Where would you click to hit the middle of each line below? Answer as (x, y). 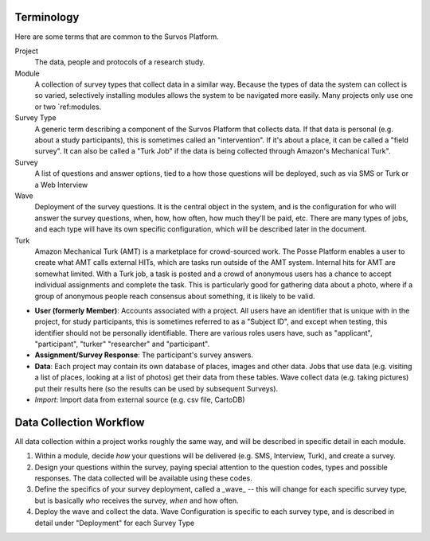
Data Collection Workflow (80, 422)
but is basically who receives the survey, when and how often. (137, 500)
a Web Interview (61, 185)
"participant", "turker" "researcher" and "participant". (122, 344)
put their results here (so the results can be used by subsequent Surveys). (156, 388)
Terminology (47, 17)
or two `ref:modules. (68, 107)
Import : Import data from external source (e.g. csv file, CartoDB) (140, 400)
